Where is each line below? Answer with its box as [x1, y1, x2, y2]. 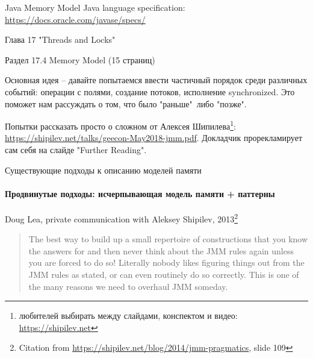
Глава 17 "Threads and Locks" [5, 33, 116, 46]
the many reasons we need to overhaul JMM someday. [28, 280, 228, 292]
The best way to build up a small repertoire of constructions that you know [28, 233, 308, 245]
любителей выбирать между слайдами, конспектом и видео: [19, 309, 238, 322]
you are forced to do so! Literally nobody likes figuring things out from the [28, 256, 305, 269]
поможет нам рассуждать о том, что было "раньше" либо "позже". [5, 97, 247, 110]
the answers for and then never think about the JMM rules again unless [28, 244, 294, 257]
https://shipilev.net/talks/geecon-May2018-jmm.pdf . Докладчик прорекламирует [5, 131, 303, 144]
